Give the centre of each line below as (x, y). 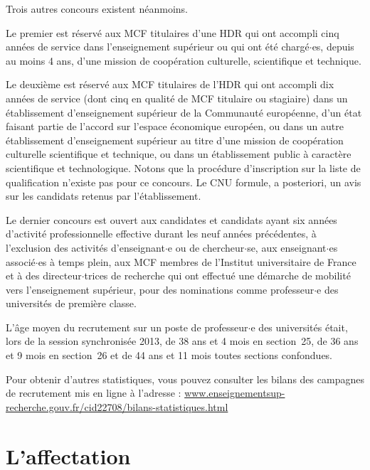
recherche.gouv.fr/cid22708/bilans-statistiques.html (117, 406)
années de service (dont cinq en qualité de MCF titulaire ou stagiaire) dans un (177, 98)
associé (21, 261)
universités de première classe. (71, 303)
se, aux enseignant (287, 247)
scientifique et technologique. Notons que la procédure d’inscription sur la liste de (183, 167)
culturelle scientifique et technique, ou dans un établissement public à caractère (179, 154)
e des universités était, (299, 327)
